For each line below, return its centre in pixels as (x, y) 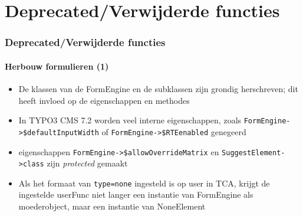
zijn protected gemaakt (87, 163)
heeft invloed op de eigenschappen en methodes (104, 100)
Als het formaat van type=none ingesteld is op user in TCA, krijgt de (144, 183)
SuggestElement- (253, 153)
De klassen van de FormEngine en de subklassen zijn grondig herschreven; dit (158, 89)
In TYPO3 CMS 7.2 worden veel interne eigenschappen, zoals (130, 120)
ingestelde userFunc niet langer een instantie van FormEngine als (136, 194)
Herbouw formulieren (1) (57, 66)
